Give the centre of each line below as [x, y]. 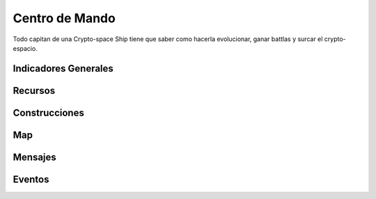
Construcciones [49, 112]
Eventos [31, 179]
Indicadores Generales [63, 69]
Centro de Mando [64, 18]
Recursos [34, 90]
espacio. [25, 48]
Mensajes [35, 157]
